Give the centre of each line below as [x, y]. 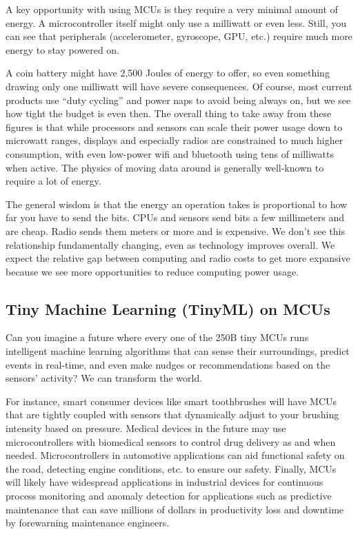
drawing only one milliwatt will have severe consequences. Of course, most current [179, 86]
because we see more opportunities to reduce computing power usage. [152, 271]
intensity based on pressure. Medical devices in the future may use [146, 428]
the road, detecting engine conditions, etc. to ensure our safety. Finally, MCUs [171, 468]
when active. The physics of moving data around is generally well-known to [165, 167]
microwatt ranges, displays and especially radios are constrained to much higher [175, 140]
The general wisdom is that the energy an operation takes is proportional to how [177, 204]
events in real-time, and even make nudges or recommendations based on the [168, 364]
